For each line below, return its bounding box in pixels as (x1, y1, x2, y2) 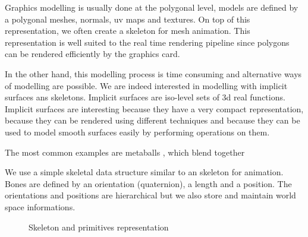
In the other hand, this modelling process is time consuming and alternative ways (5, 67, 302, 80)
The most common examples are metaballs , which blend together (5, 146, 245, 158)
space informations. (5, 200, 76, 213)
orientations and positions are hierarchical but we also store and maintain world (5, 189, 296, 201)
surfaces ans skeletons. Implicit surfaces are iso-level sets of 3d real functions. (5, 91, 285, 103)
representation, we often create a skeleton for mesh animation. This (5, 24, 250, 37)
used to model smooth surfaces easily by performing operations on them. (5, 125, 270, 138)
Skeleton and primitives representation (29, 220, 169, 233)
